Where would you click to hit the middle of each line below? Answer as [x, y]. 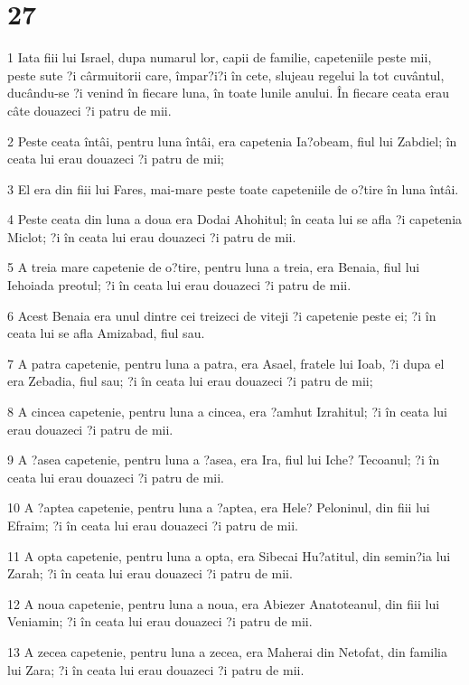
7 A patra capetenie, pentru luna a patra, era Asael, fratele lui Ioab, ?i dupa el [226, 363]
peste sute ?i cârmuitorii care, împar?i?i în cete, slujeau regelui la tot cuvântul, [226, 75]
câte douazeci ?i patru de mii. [89, 110]
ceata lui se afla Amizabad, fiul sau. [106, 333]
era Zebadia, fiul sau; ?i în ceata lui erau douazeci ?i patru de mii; [190, 381]
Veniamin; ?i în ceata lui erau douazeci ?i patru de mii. [160, 621]
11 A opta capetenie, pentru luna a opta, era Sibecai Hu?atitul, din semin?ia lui [229, 555]
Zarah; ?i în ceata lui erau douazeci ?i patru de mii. [150, 573]
